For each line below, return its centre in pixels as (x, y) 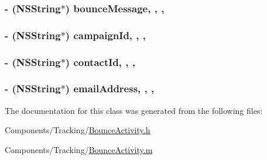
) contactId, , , (100, 62)
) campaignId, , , (106, 35)
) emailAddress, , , (110, 88)
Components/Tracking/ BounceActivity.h (78, 130)
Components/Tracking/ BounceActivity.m (79, 149)
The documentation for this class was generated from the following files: (134, 110)
